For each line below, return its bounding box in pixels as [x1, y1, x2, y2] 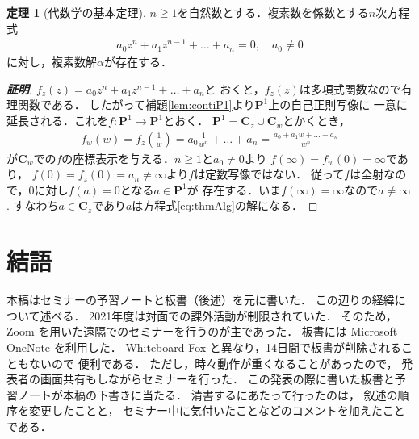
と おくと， [204, 80, 265, 97]
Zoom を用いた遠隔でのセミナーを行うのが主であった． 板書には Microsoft [6, 323, 398, 340]
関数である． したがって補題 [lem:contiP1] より [17, 96, 255, 113]
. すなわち [6, 197, 59, 214]
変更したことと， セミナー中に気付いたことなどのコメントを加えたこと [28, 402, 405, 419]
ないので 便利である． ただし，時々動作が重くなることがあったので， [28, 354, 398, 371]
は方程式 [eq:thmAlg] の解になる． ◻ [132, 197, 318, 214]
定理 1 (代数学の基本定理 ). [6, 4, 146, 20]
